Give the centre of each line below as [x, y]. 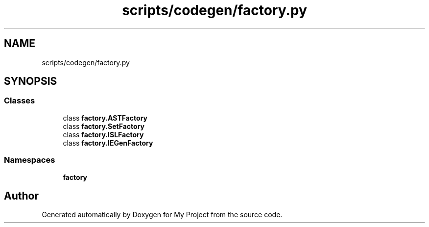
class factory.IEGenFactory [108, 143]
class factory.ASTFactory [105, 118]
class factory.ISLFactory [103, 134]
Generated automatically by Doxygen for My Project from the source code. [162, 215]
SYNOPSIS [31, 81]
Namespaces [30, 160]
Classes [20, 101]
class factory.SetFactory [104, 126]
